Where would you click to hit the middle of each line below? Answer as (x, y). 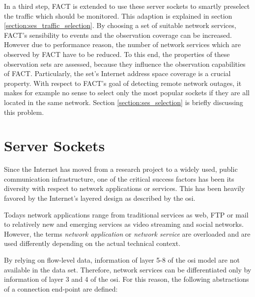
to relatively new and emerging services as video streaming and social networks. (124, 224)
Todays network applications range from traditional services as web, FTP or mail (126, 214)
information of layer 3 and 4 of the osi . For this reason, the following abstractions (127, 279)
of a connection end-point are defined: (61, 288)
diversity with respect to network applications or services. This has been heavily (125, 188)
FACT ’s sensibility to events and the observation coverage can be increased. (118, 35)
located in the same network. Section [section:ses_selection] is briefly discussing (124, 102)
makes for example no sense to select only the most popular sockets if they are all (127, 93)
